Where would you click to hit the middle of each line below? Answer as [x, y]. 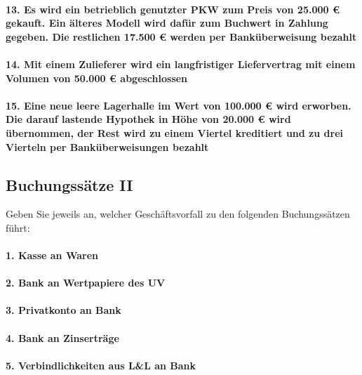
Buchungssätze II [69, 184]
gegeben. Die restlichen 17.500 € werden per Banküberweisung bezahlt [181, 36]
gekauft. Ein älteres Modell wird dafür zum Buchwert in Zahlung [167, 23]
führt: [18, 227]
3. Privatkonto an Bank [63, 310]
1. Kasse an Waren [52, 255]
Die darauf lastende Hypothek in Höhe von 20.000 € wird [148, 119]
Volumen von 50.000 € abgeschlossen [97, 78]
